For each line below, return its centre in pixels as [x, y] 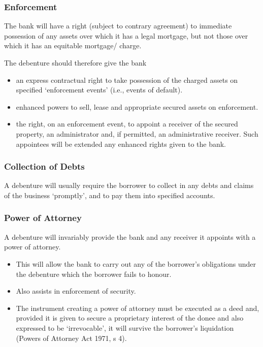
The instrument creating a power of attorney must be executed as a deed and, [138, 308]
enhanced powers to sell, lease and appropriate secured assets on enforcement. [137, 106]
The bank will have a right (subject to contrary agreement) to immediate [118, 26]
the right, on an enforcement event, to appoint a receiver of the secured [127, 124]
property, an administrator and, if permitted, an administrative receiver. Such [137, 133]
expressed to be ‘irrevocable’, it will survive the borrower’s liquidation [125, 327]
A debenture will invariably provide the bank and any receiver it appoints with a [130, 236]
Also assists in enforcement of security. [76, 291]
